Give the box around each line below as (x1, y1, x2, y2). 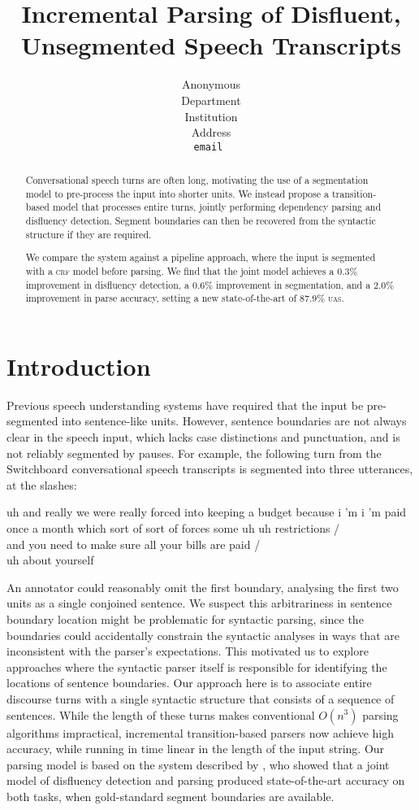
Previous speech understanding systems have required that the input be (6, 396, 364, 413)
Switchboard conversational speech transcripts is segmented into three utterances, (6, 460, 413, 477)
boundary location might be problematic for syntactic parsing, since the (6, 611, 364, 627)
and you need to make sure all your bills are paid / (6, 535, 261, 552)
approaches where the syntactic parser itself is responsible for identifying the (6, 658, 387, 675)
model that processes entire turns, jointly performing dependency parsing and (52, 200, 382, 214)
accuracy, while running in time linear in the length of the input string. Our (6, 740, 385, 757)
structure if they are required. (25, 227, 152, 241)
